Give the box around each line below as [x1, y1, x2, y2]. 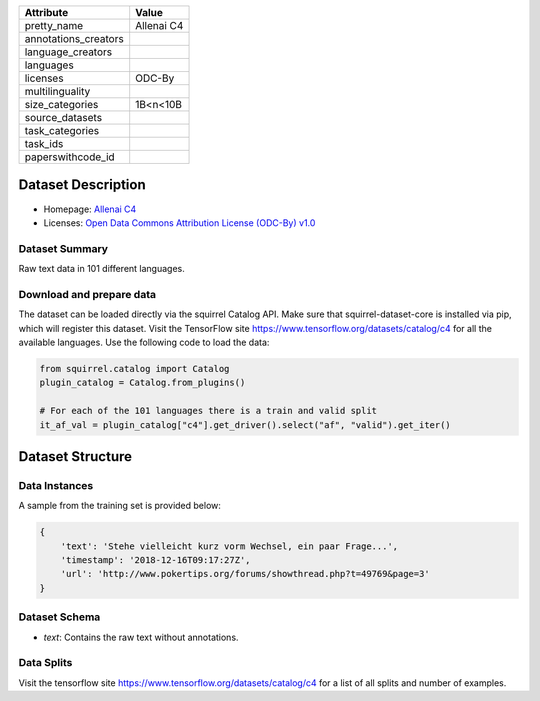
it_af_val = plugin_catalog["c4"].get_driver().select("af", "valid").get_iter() [39, 419, 452, 430]
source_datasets [24, 111, 103, 124]
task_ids [24, 137, 64, 150]
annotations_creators [24, 32, 124, 45]
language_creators [24, 45, 113, 59]
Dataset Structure [18, 448, 133, 465]
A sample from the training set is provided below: [18, 500, 222, 512]
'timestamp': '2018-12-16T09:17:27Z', [60, 555, 251, 566]
